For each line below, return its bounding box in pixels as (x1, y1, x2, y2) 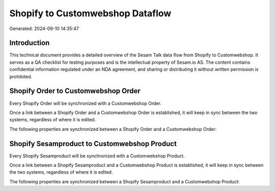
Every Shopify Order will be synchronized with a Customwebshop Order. (9, 100, 161, 106)
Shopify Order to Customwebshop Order (9, 87, 141, 95)
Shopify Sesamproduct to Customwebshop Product (9, 139, 177, 148)
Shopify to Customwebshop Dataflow (9, 8, 172, 19)
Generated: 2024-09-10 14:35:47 (9, 25, 79, 32)
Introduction (9, 39, 50, 47)
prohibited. (9, 73, 33, 79)
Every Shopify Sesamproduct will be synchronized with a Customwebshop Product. (9, 153, 185, 159)
